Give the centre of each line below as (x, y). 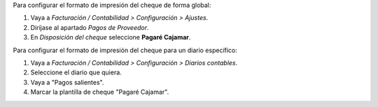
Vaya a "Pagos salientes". (67, 82)
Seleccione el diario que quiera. (76, 72)
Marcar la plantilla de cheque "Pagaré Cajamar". (100, 92)
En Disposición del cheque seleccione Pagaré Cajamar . (111, 38)
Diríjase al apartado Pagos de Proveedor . (90, 27)
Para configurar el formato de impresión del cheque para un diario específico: (125, 50)
